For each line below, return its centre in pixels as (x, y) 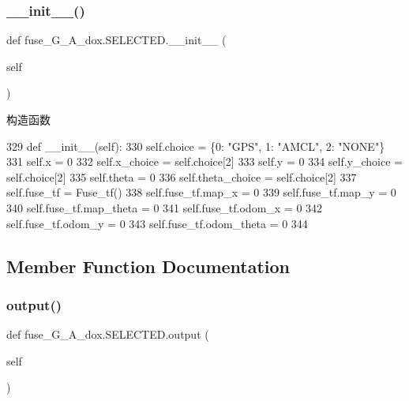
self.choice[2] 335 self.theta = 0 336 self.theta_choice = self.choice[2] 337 (182, 176)
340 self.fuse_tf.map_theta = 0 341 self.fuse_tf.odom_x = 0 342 (165, 207)
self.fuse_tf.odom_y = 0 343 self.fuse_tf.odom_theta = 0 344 (157, 223)
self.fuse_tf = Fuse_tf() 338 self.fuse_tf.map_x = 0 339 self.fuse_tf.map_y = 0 (201, 192)
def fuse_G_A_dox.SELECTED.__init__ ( (116, 40)
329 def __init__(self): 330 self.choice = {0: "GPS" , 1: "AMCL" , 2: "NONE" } (196, 146)
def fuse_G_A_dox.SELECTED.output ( (108, 334)
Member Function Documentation (148, 266)
